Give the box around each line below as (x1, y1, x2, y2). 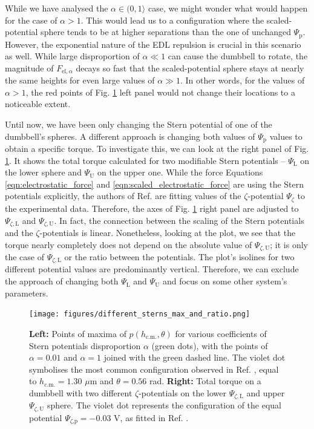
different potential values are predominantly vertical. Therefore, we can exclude (5, 263, 299, 275)
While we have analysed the (5, 2, 108, 14)
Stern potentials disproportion (29, 339, 141, 352)
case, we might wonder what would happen (148, 2, 308, 14)
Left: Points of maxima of (29, 327, 126, 339)
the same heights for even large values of (5, 74, 155, 87)
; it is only (270, 238, 308, 251)
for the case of (5, 13, 57, 26)
